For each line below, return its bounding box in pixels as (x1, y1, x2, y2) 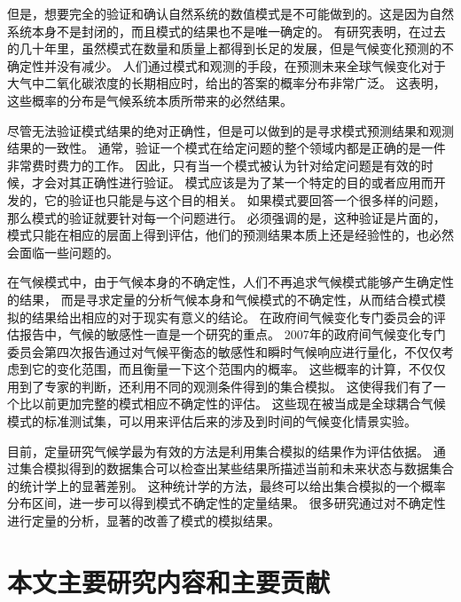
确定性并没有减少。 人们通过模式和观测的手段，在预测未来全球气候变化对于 (7, 56, 446, 75)
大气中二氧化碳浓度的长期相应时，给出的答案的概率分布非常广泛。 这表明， (7, 74, 446, 92)
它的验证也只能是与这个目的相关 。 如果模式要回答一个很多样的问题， (43, 190, 446, 209)
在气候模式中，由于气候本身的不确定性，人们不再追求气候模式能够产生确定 (7, 273, 441, 291)
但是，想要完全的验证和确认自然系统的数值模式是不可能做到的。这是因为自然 (7, 4, 454, 22)
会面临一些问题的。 (7, 242, 119, 261)
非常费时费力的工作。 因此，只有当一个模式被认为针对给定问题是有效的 (7, 155, 421, 174)
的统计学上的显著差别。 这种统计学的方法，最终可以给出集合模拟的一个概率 (7, 476, 446, 495)
